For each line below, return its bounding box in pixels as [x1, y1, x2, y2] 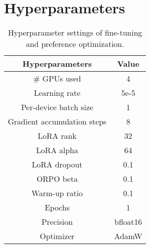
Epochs [44, 202, 70, 213]
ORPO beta [36, 173, 78, 185]
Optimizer [40, 230, 75, 242]
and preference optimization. [26, 38, 124, 50]
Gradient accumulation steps [8, 116, 107, 127]
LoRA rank [37, 130, 77, 142]
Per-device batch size [21, 101, 93, 113]
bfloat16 [114, 216, 142, 228]
